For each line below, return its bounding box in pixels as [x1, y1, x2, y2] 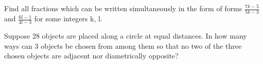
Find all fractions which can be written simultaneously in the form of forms [4, 3, 242, 13]
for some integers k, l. [34, 13, 102, 24]
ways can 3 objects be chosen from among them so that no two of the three [4, 40, 242, 51]
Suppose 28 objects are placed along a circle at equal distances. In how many [4, 30, 247, 41]
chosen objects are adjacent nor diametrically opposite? [4, 50, 179, 61]
